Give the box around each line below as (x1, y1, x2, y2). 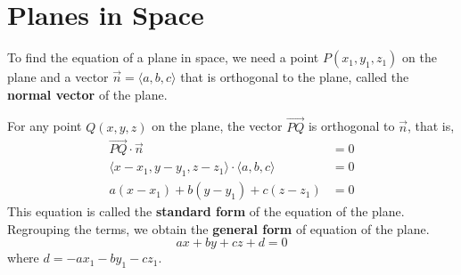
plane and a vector (7, 68, 109, 86)
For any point (7, 117, 82, 135)
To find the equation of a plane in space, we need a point (7, 48, 319, 67)
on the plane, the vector (152, 117, 283, 135)
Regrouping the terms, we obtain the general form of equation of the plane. (7, 219, 430, 238)
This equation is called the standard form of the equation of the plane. (7, 202, 405, 221)
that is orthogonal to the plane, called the (180, 68, 409, 86)
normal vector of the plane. (7, 85, 168, 103)
